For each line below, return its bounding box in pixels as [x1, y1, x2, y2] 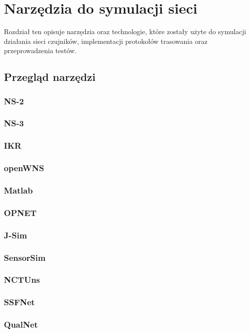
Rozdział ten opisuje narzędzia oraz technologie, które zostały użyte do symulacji [4, 26, 246, 37]
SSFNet [4, 296, 35, 308]
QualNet [4, 318, 38, 331]
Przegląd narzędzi [4, 69, 96, 84]
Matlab [4, 184, 33, 196]
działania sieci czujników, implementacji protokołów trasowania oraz [4, 36, 208, 46]
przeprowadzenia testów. [4, 45, 77, 56]
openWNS [4, 162, 44, 174]
